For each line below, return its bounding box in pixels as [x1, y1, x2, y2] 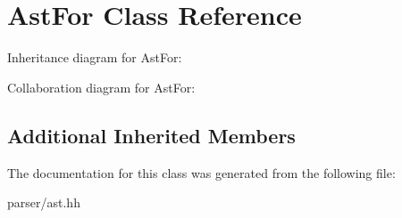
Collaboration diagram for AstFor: [7, 77, 196, 96]
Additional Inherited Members [7, 121, 296, 149]
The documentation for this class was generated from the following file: [7, 163, 396, 182]
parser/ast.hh [7, 193, 80, 212]
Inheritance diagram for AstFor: [7, 48, 182, 67]
